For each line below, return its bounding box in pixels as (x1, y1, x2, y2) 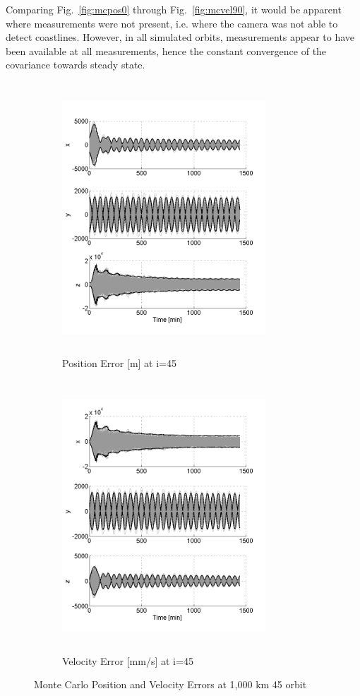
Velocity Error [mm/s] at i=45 (62, 653, 193, 668)
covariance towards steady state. (6, 57, 145, 72)
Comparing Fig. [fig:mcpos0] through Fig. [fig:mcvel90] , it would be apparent (6, 2, 342, 16)
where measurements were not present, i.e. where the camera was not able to (6, 16, 338, 30)
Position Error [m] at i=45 (62, 355, 176, 370)
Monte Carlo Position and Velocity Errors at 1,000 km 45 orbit (34, 677, 307, 692)
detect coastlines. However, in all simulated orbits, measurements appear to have (6, 30, 355, 44)
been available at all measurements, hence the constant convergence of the (6, 43, 327, 58)
